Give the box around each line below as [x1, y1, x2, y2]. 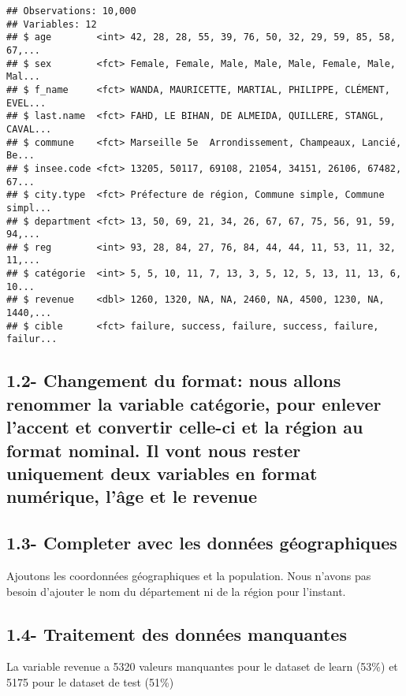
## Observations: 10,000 [6, 6, 136, 17]
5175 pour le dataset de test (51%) [6, 673, 174, 690]
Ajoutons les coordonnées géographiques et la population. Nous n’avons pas [6, 568, 371, 583]
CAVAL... [6, 123, 52, 135]
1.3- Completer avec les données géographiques [6, 530, 397, 555]
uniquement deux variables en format [6, 461, 318, 486]
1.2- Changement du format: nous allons [6, 368, 341, 393]
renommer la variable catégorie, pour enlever [6, 391, 382, 415]
